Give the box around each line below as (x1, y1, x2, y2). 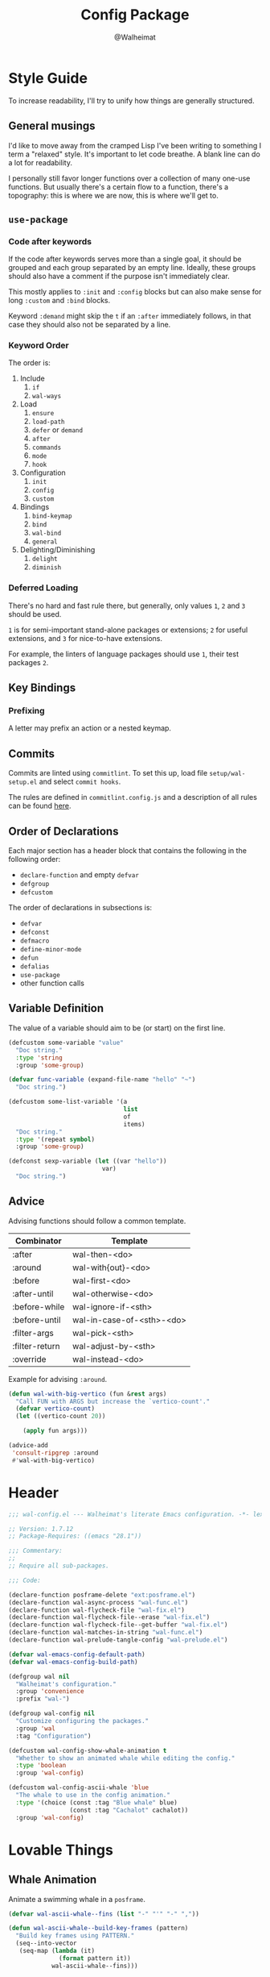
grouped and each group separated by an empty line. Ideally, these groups (8, 263, 256, 273)
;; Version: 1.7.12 (8, 1525, 74, 1533)
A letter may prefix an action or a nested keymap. (8, 723, 171, 733)
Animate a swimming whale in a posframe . (8, 1894, 146, 1904)
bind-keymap (31, 512, 72, 521)
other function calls (19, 978, 84, 988)
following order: (8, 855, 61, 864)
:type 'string (15, 1054, 63, 1062)
